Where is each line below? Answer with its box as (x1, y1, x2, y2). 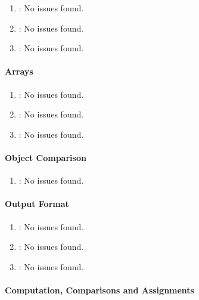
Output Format (5, 197, 69, 210)
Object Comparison (5, 151, 86, 163)
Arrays (5, 65, 33, 78)
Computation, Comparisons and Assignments (5, 283, 194, 296)
